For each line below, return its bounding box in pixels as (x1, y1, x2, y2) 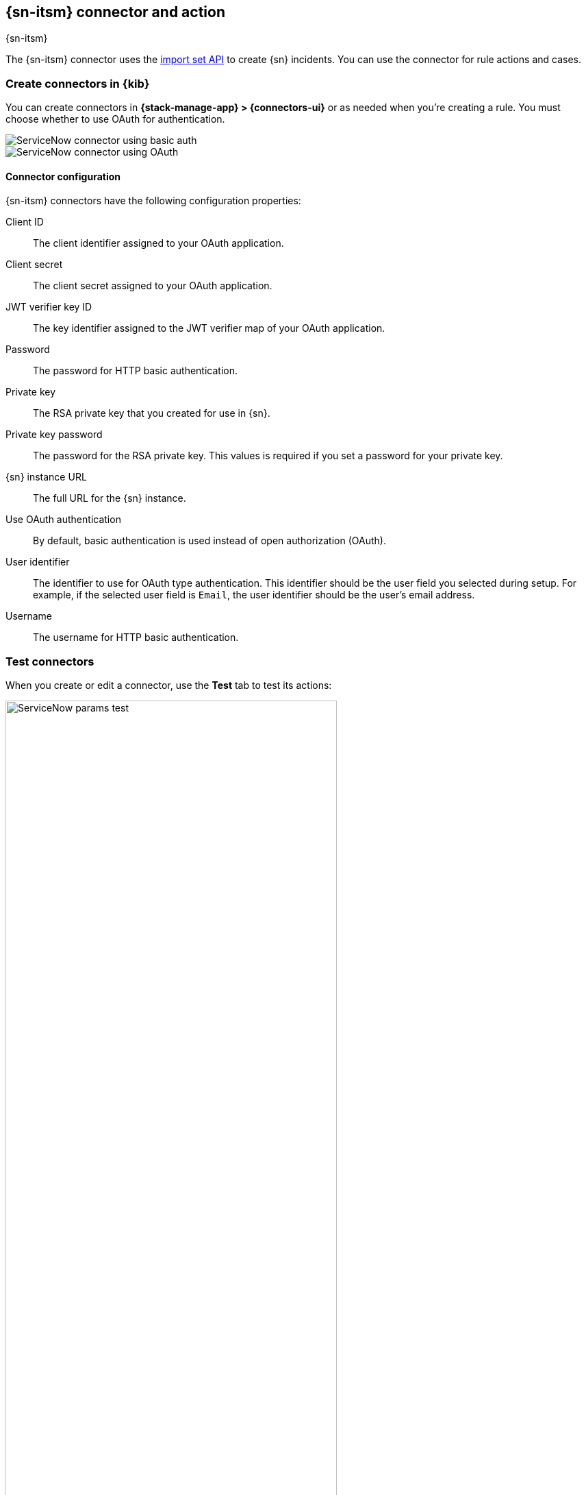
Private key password (5, 428, 103, 441)
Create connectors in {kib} (5, 76, 150, 90)
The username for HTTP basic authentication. (33, 631, 239, 644)
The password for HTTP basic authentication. (33, 365, 238, 377)
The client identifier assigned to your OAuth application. (33, 237, 284, 250)
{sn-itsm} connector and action (5, 3, 225, 21)
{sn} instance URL (5, 471, 87, 483)
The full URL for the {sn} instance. (33, 492, 186, 505)
